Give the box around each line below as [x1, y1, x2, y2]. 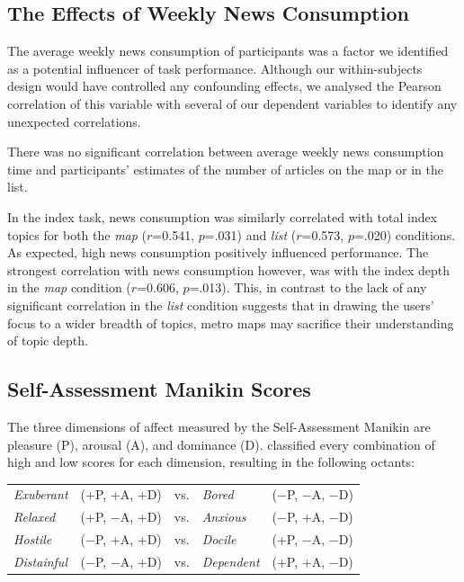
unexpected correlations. [7, 112, 141, 130]
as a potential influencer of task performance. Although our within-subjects [7, 58, 423, 77]
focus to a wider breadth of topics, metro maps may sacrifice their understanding [7, 313, 454, 332]
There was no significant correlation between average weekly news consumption [7, 142, 444, 161]
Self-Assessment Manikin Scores [7, 375, 311, 403]
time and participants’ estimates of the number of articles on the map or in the [7, 159, 444, 178]
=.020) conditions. [353, 225, 456, 244]
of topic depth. [7, 331, 88, 350]
